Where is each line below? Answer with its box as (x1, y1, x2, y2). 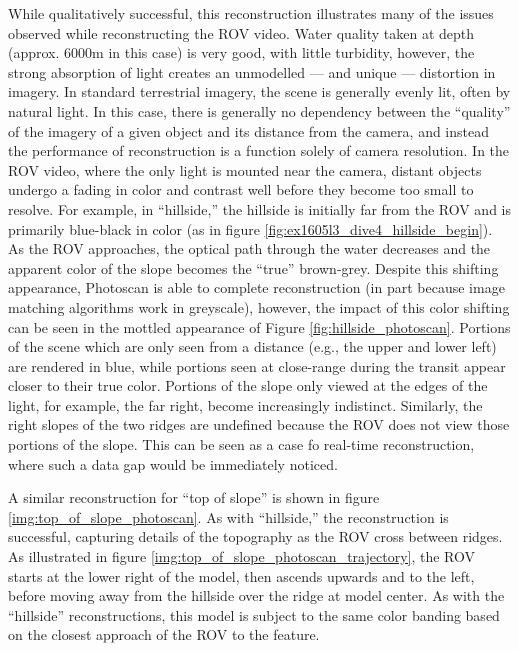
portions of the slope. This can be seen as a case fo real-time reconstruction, (8, 434, 475, 455)
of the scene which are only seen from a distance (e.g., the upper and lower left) (8, 336, 497, 357)
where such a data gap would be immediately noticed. (8, 453, 338, 474)
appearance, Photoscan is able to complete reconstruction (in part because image (8, 277, 505, 298)
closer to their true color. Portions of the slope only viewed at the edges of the (8, 375, 488, 396)
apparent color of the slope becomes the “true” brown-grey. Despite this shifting (8, 257, 499, 278)
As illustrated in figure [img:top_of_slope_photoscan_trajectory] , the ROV (8, 546, 475, 567)
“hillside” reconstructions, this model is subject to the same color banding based (8, 604, 500, 625)
